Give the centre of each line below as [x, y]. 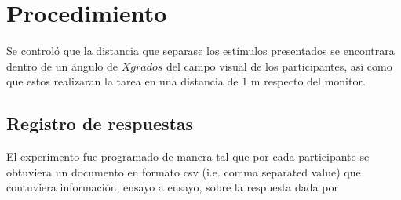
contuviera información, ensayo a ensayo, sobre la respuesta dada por [172, 187]
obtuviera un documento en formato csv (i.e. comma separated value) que [184, 171]
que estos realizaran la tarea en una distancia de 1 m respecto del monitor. [186, 81]
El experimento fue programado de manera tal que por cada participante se [188, 156]
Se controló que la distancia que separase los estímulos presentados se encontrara [200, 51]
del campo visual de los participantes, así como [279, 65]
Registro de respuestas [100, 124]
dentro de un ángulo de [62, 65]
